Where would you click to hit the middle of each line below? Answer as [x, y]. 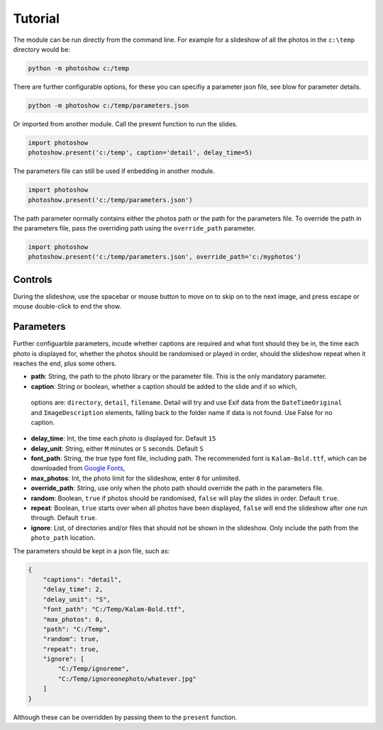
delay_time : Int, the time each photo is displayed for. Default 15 [123, 438]
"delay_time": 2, [73, 590]
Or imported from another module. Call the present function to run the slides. [125, 123]
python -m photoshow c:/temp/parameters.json [109, 105]
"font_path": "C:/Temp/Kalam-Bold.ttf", [114, 609]
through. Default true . [64, 518]
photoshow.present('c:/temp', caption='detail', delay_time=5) [140, 153]
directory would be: [41, 49]
